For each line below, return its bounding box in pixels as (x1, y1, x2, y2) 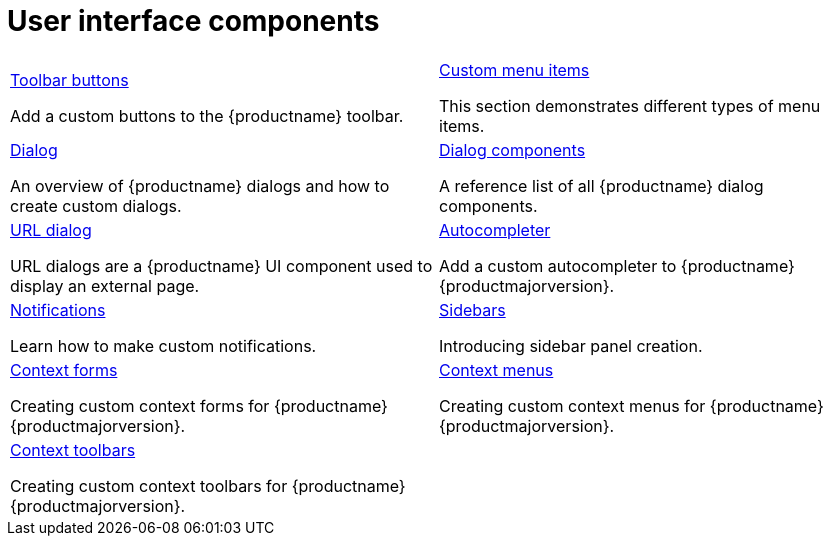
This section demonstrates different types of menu (439, 95, 821, 116)
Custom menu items (439, 59, 590, 80)
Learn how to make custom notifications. (10, 335, 317, 356)
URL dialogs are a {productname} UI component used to (10, 255, 433, 276)
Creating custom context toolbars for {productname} (10, 475, 406, 496)
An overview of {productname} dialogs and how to (10, 175, 390, 196)
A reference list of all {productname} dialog (439, 175, 764, 196)
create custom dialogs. (10, 195, 182, 216)
